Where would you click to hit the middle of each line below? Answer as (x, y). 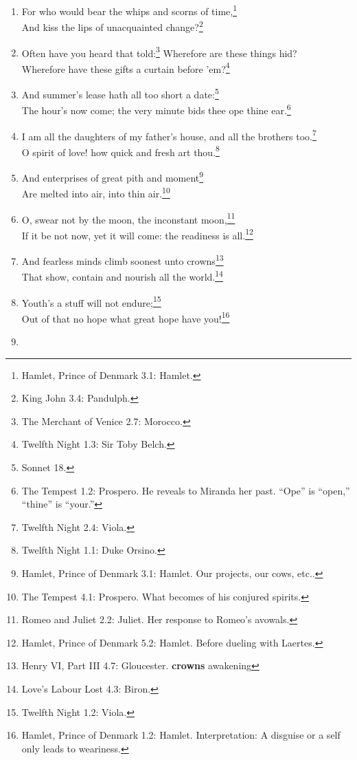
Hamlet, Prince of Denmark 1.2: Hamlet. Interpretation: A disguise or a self (181, 735)
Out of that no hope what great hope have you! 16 (126, 317)
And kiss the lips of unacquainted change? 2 (112, 26)
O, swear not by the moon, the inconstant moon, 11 (128, 218)
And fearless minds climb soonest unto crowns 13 (123, 260)
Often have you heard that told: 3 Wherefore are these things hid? (159, 52)
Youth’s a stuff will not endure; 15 (91, 301)
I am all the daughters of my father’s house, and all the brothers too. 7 (169, 135)
